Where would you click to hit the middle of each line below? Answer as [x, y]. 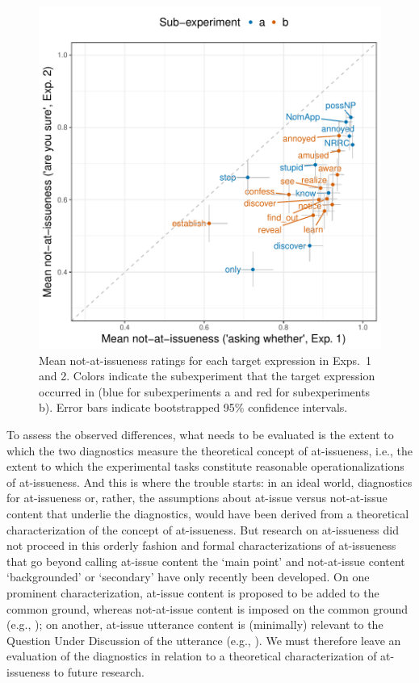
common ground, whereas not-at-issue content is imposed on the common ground [207, 608]
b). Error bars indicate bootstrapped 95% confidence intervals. [193, 407]
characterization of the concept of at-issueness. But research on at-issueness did [203, 529]
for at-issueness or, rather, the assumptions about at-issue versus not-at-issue [197, 498]
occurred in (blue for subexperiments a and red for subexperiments [205, 391]
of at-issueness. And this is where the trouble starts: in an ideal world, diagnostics [209, 482]
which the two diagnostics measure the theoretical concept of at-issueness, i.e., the [209, 450]
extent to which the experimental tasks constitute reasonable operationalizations [205, 466]
